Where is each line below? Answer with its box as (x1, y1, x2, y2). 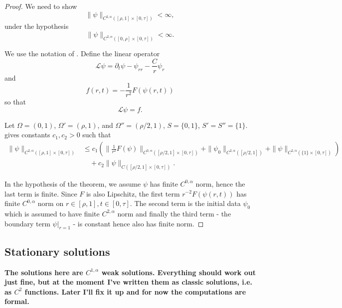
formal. (4, 296, 29, 307)
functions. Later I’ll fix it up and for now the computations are (24, 286, 246, 297)
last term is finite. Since (4, 188, 77, 199)
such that (82, 129, 111, 140)
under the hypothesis (4, 21, 69, 31)
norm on (37, 198, 64, 208)
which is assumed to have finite (4, 208, 100, 218)
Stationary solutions (4, 243, 110, 259)
